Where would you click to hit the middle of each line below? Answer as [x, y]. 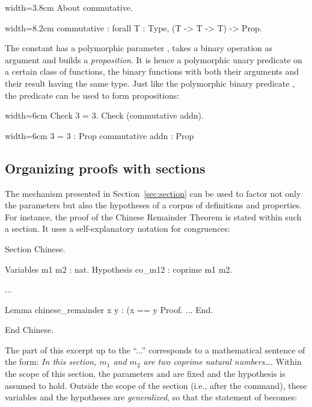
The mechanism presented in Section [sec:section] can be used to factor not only [153, 193]
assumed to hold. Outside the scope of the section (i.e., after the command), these [156, 385]
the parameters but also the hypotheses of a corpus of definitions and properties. [153, 205]
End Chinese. [29, 330]
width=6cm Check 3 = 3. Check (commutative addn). [104, 115]
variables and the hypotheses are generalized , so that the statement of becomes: [151, 397]
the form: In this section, [51, 362]
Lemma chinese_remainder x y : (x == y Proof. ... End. [109, 309]
